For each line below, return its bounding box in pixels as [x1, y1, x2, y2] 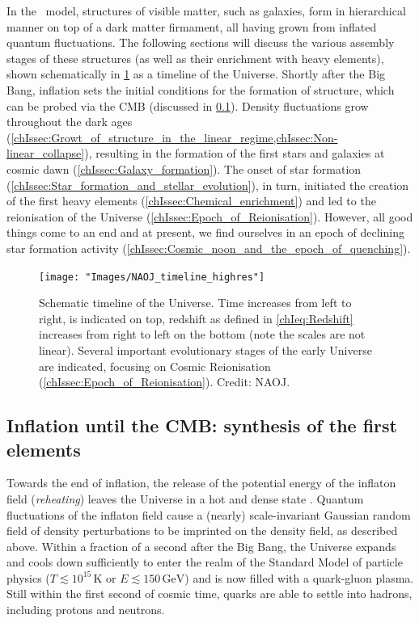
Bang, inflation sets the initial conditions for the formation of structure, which [6, 81, 395, 98]
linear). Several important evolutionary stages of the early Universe [39, 341, 372, 358]
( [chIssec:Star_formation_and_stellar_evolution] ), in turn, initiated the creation [6, 176, 409, 193]
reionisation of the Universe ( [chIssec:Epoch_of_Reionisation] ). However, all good [6, 208, 413, 225]
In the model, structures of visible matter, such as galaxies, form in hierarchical [6, 2, 406, 19]
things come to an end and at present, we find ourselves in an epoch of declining [6, 224, 404, 241]
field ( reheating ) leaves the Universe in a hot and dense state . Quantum [6, 490, 364, 507]
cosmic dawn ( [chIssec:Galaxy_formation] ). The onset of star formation [6, 160, 362, 177]
